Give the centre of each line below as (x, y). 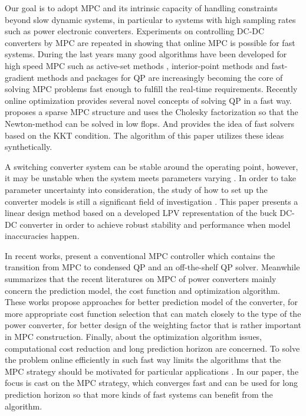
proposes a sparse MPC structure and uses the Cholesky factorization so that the (152, 112)
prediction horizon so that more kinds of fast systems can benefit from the (139, 394)
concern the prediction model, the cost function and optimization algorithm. (142, 290)
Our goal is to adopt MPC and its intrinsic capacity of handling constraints (141, 8)
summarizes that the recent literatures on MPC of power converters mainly (141, 279)
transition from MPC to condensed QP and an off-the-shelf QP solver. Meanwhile (152, 267)
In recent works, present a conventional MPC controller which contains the (140, 255)
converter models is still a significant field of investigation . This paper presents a (152, 201)
